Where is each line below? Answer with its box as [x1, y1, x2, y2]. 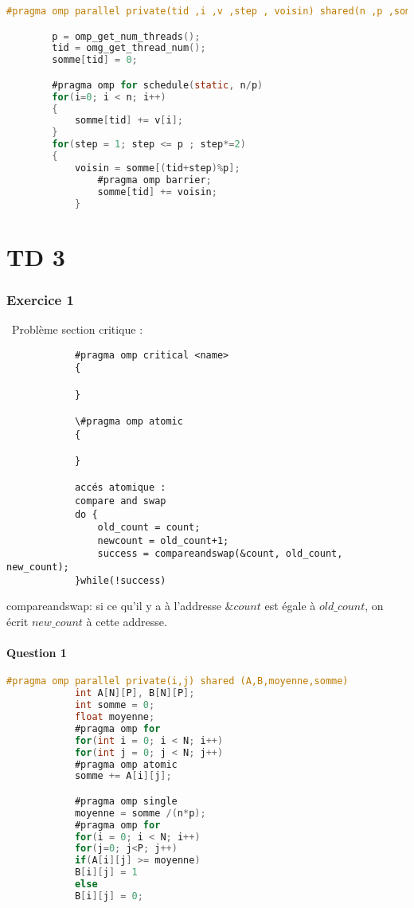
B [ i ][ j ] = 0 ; [74, 890, 143, 902]
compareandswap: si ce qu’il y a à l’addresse [6, 597, 221, 614]
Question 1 [6, 644, 67, 661]
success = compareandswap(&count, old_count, [97, 548, 343, 560]
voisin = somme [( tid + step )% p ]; [74, 162, 240, 174]
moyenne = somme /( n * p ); [74, 807, 206, 819]
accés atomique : [74, 482, 166, 494]
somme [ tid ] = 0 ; [52, 54, 138, 66]
